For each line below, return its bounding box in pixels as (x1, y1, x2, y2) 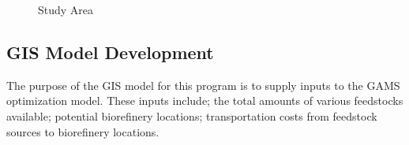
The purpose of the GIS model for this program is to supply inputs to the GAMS (6, 76, 400, 93)
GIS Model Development (6, 39, 214, 64)
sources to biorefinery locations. (6, 123, 159, 139)
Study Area (38, 2, 94, 17)
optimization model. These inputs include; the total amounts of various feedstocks (6, 92, 403, 109)
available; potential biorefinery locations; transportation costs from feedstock (6, 107, 377, 124)
